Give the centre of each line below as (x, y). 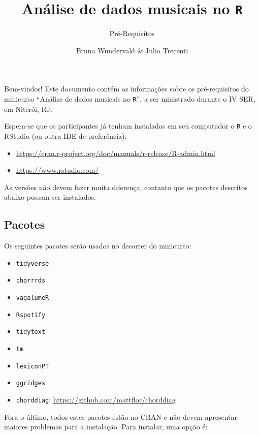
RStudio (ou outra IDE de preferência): (66, 135)
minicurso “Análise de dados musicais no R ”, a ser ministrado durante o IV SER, (130, 99)
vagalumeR (33, 298)
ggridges (31, 383)
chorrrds (31, 281)
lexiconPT (33, 366)
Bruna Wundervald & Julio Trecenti (132, 50)
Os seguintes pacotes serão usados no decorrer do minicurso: (98, 246)
